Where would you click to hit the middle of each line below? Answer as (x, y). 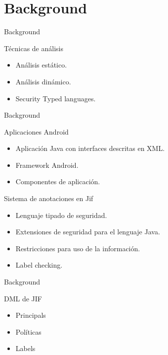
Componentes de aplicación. (58, 181)
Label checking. (39, 265)
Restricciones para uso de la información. (78, 248)
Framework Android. (47, 165)
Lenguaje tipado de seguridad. (61, 215)
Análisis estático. (41, 65)
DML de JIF (23, 298)
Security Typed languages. (56, 98)
